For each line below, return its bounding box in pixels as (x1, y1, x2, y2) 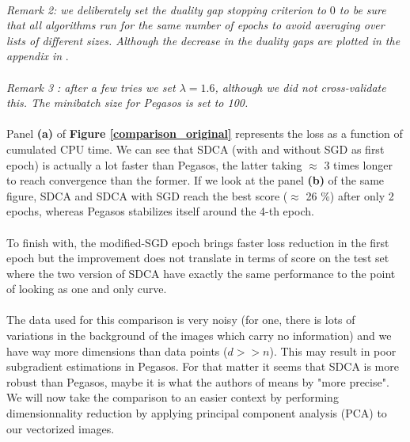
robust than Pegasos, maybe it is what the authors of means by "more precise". (6, 373, 389, 390)
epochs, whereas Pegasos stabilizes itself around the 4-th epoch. (6, 203, 314, 219)
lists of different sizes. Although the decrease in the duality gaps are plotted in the (6, 32, 401, 48)
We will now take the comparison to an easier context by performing (6, 389, 339, 406)
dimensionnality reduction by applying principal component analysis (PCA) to (6, 405, 387, 421)
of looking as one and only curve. (6, 280, 167, 297)
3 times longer (324, 156, 393, 173)
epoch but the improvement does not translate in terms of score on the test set (6, 250, 389, 266)
